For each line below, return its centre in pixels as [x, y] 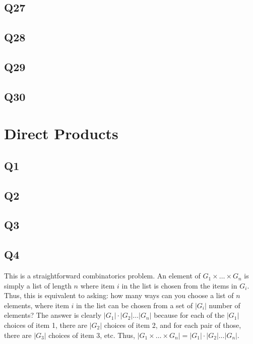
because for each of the [189, 315]
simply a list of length [38, 285]
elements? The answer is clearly [53, 315]
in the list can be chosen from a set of [134, 305]
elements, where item [37, 305]
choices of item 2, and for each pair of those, [173, 325]
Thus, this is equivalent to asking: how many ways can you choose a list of [119, 295]
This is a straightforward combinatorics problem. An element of [102, 276]
